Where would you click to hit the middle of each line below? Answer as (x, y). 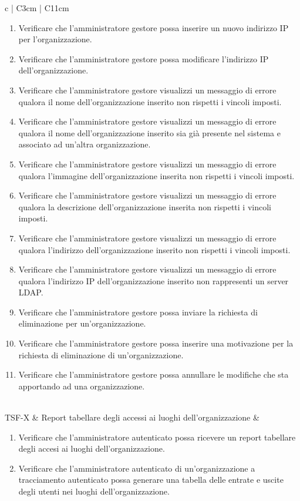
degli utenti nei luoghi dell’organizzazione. (94, 491)
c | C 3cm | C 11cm (37, 8)
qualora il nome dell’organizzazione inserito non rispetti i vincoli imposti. (150, 101)
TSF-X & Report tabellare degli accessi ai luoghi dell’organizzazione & (132, 417)
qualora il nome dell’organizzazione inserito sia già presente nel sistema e (149, 132)
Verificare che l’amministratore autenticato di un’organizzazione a (137, 468)
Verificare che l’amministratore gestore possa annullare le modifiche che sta (154, 374)
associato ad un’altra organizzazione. (85, 144)
